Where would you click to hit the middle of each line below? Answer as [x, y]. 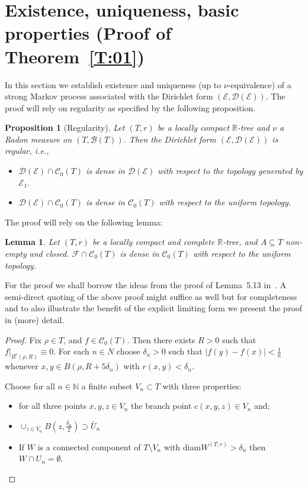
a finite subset [107, 386]
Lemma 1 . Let [32, 242]
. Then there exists [161, 339]
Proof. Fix [23, 339]
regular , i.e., [27, 151]
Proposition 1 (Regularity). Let [65, 128]
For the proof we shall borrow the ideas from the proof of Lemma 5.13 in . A [146, 285]
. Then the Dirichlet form [170, 139]
